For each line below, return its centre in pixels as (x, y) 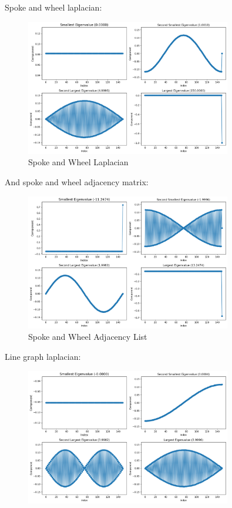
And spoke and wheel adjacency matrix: (77, 182)
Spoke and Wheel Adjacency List (88, 337)
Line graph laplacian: (43, 357)
